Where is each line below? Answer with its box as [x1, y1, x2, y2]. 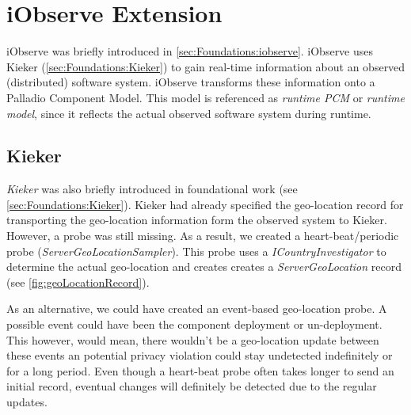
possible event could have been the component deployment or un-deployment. [6, 316, 382, 333]
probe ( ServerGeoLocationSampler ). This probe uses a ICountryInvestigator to [6, 242, 386, 259]
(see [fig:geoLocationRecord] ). [6, 273, 150, 290]
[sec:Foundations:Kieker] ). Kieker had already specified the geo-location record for [6, 196, 404, 212]
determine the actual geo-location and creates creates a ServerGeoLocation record [6, 258, 401, 275]
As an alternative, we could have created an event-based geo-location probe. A [6, 300, 387, 317]
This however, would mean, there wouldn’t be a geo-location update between [6, 331, 379, 348]
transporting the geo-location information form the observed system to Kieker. [6, 211, 387, 228]
